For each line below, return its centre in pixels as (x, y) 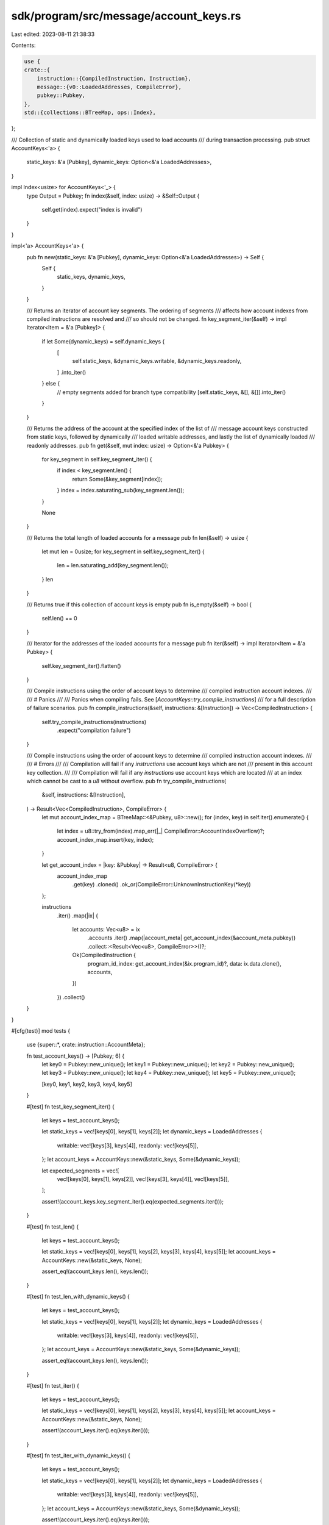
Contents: (23, 45)
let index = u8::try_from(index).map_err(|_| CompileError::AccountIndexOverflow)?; (161, 831)
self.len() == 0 (59, 619)
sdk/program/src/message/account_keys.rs (126, 16)
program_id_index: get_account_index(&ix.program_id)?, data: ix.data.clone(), (184, 963)
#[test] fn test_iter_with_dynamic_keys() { (78, 1455)
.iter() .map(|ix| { (78, 916)
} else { (51, 384)
